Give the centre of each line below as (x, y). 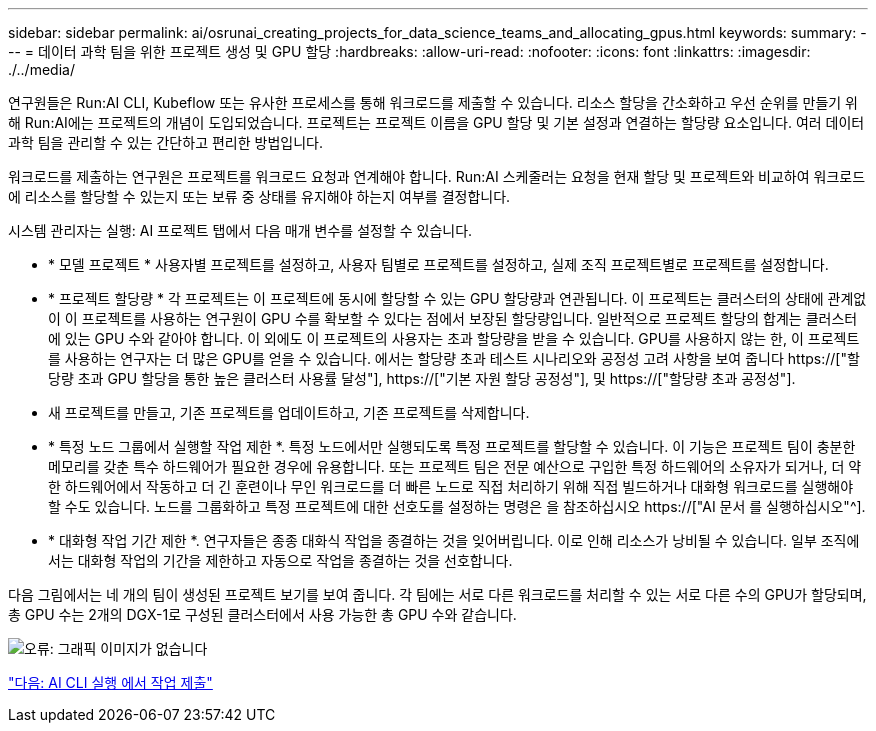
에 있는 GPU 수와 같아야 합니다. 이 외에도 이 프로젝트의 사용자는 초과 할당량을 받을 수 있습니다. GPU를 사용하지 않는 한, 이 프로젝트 (454, 338)
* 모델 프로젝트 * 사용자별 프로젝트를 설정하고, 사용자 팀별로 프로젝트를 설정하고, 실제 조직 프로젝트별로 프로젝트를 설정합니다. (438, 264)
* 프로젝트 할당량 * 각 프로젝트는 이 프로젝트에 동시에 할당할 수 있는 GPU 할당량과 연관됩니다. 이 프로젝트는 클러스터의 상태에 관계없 (457, 298)
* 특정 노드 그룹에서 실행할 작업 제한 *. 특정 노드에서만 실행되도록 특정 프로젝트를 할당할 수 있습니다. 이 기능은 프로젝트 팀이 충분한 (452, 446)
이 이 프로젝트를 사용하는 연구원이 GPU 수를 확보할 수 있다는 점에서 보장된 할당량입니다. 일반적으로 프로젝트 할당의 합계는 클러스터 (453, 318)
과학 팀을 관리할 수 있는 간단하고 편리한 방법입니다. (165, 142)
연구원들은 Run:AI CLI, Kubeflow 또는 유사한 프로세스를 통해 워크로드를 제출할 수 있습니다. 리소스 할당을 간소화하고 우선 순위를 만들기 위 (433, 102)
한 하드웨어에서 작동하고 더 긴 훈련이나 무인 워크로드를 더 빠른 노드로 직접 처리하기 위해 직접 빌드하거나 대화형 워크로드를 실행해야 (451, 486)
